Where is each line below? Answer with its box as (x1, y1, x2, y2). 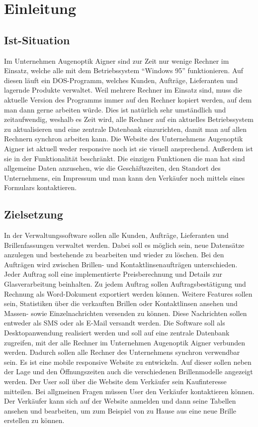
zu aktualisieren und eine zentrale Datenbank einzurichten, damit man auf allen (4, 123, 247, 134)
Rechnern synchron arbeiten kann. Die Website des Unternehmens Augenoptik (4, 133, 243, 144)
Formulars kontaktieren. (4, 182, 77, 193)
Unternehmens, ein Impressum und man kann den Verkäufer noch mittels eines (4, 172, 245, 183)
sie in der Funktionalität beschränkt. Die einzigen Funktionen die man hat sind (4, 153, 245, 163)
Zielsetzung (4, 207, 63, 222)
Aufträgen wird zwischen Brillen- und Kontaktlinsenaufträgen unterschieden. (4, 259, 238, 269)
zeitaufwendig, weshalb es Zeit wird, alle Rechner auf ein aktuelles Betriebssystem (4, 114, 254, 124)
